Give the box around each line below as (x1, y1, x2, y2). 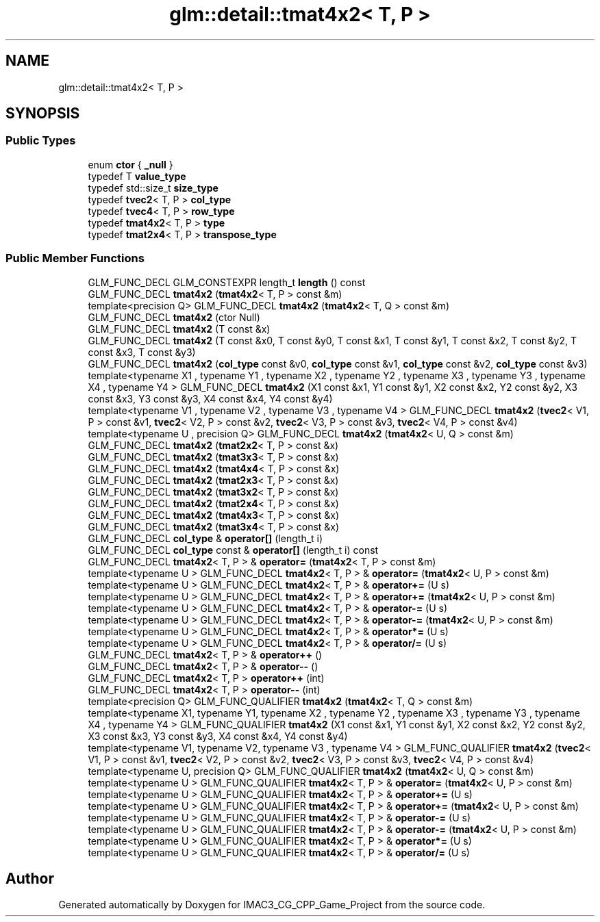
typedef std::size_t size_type (88, 181, 218, 194)
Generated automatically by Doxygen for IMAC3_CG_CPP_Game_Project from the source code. (58, 899, 486, 911)
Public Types (5, 133, 76, 148)
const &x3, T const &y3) (88, 346, 196, 358)
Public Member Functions (5, 251, 145, 266)
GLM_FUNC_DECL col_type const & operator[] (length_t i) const (88, 543, 379, 556)
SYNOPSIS (5, 105, 80, 123)
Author (5, 869, 54, 887)
